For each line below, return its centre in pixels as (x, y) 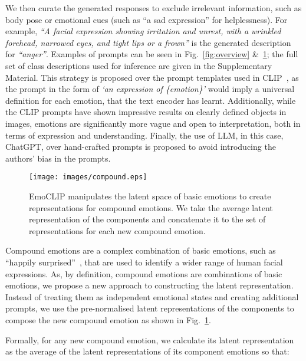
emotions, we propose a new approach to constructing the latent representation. (149, 285)
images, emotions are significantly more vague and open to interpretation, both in (153, 123)
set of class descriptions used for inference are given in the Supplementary (139, 65)
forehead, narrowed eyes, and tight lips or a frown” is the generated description (148, 42)
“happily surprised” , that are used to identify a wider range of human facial (144, 262)
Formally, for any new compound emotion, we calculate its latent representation (150, 339)
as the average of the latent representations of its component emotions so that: (147, 351)
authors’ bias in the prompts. (58, 158)
